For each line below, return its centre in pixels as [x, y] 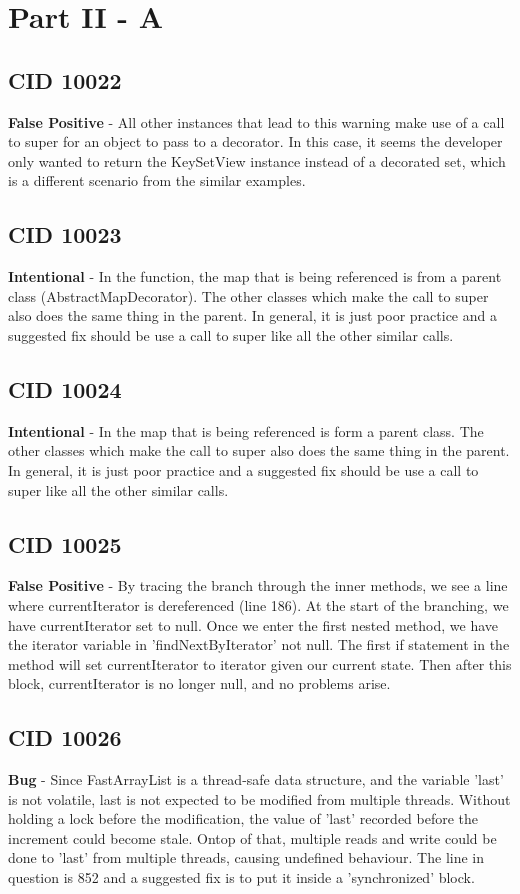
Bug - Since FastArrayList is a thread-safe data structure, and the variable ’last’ [256, 779]
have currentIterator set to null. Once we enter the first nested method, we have [253, 624]
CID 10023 [65, 234]
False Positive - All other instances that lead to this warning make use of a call [256, 121]
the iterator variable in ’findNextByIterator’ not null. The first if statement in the [259, 644]
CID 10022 [65, 79]
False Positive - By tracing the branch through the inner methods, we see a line [258, 585]
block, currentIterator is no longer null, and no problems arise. [199, 683]
